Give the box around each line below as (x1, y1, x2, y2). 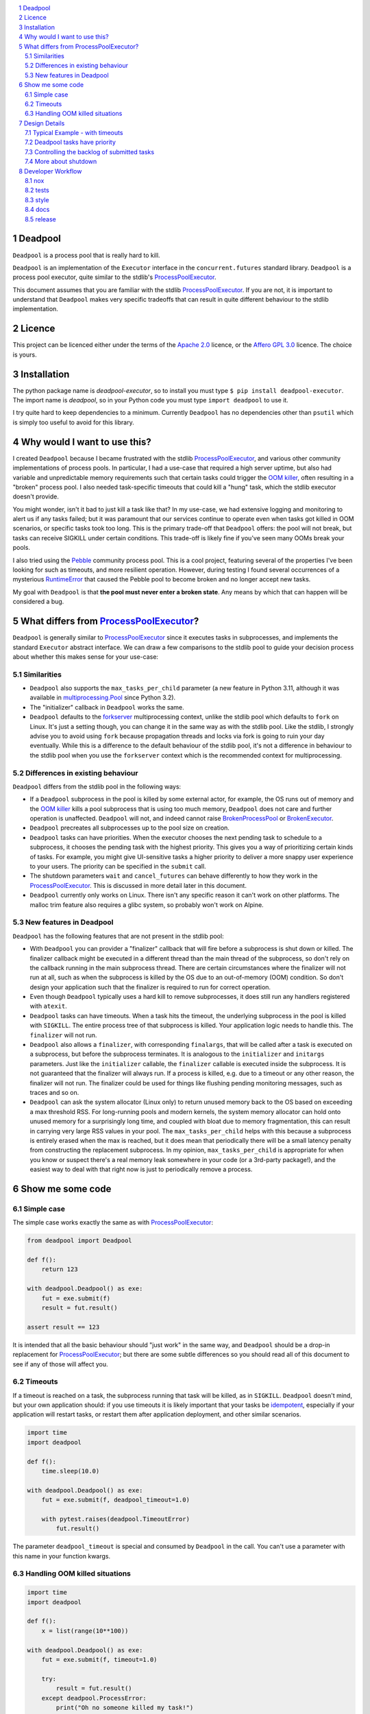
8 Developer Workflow (18, 167, 82, 175)
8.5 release (25, 215, 56, 223)
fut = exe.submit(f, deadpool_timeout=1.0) (41, 1496, 190, 1504)
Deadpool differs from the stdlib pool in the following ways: (12, 782, 182, 790)
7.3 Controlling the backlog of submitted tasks (25, 147, 154, 156)
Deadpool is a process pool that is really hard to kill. (12, 251, 160, 259)
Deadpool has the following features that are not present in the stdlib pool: (12, 932, 224, 940)
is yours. (12, 350, 37, 359)
